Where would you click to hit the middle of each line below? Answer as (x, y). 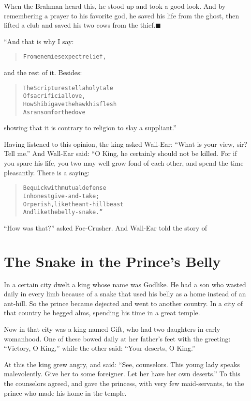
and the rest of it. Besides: (43, 72)
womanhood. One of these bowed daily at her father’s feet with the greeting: (117, 338)
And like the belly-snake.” (63, 212)
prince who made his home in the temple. (65, 393)
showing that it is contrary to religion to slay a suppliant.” (90, 128)
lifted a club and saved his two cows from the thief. (80, 25)
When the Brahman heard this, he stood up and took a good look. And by (115, 6)
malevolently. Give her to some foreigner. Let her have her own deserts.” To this (122, 374)
